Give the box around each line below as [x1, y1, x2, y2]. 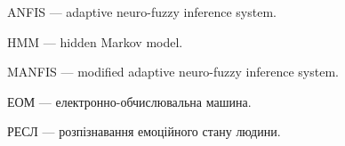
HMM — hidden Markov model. [7, 32, 183, 51]
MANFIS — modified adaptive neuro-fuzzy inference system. [7, 62, 339, 81]
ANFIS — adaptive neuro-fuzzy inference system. [7, 3, 277, 20]
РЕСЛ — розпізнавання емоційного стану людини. [7, 122, 281, 141]
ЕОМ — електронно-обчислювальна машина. [7, 92, 252, 110]
